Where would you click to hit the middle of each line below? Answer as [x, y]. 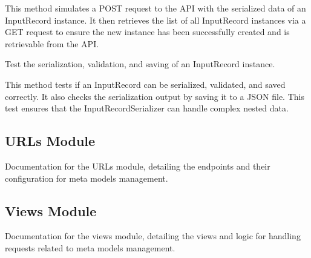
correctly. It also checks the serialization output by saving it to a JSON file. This [155, 96]
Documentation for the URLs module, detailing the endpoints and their [138, 166]
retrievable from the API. [52, 43]
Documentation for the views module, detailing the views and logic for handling [153, 236]
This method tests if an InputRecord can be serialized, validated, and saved [145, 84]
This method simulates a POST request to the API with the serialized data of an [155, 8]
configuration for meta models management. [87, 178]
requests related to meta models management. [90, 247]
